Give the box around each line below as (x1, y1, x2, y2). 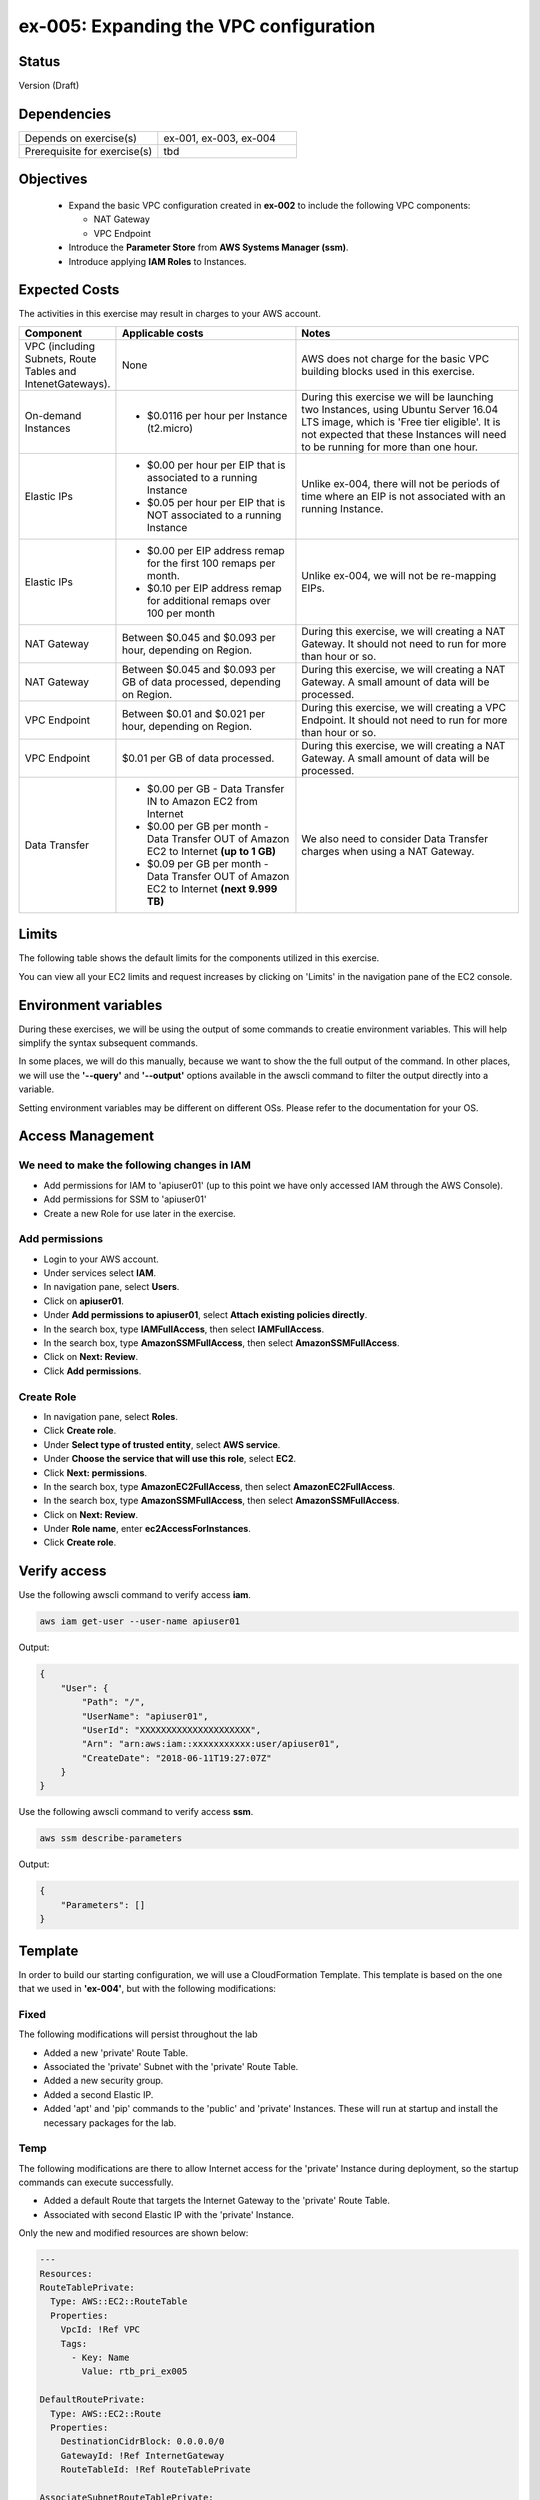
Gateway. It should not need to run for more (301, 636, 507, 650)
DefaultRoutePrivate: (39, 2394, 146, 2405)
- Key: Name (71, 2351, 130, 2363)
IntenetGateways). (24, 376, 111, 390)
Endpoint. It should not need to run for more (301, 713, 508, 727)
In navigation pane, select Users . (43, 1281, 180, 1293)
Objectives (18, 171, 88, 188)
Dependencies (18, 105, 112, 122)
